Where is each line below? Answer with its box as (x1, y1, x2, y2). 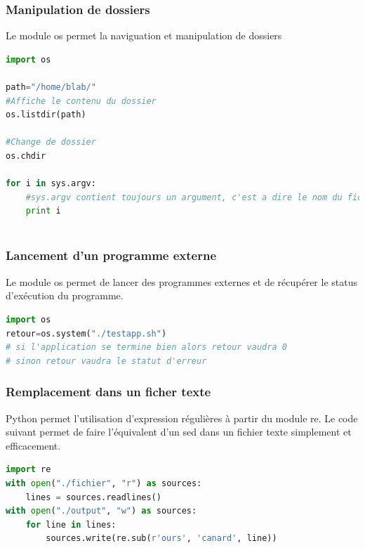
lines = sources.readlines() (25, 492, 161, 502)
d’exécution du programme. (6, 288, 124, 303)
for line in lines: (25, 519, 117, 530)
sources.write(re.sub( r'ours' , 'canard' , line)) (46, 533, 277, 544)
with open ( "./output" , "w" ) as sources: (6, 506, 197, 516)
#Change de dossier (6, 137, 96, 148)
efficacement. (6, 438, 61, 452)
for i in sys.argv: (6, 178, 96, 189)
